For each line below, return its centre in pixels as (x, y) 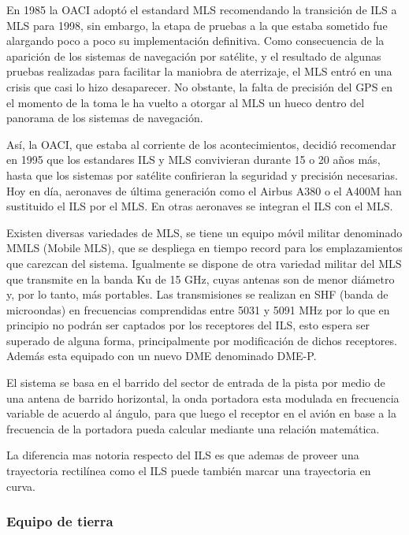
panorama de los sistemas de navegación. (105, 118)
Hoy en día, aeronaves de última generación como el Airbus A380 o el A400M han (204, 190)
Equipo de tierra (60, 521)
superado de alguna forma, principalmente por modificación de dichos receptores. (202, 340)
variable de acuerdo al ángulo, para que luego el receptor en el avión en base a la (201, 413)
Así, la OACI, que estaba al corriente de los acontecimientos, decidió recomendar (201, 144)
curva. (21, 486)
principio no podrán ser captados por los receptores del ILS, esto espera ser (188, 325)
